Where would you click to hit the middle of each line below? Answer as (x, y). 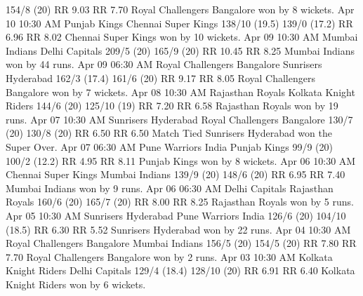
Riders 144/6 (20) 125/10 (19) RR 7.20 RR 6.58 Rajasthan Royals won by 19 (172, 106)
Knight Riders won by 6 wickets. (76, 284)
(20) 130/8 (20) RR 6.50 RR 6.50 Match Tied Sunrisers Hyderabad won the (169, 133)
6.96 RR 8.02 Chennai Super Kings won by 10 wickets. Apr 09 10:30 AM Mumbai (182, 37)
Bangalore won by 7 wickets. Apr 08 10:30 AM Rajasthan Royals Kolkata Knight (180, 92)
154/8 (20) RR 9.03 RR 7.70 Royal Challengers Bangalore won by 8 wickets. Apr (180, 9)
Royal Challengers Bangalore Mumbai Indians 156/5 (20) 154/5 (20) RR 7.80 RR (181, 243)
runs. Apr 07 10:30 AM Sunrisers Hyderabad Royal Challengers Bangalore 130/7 (179, 119)
